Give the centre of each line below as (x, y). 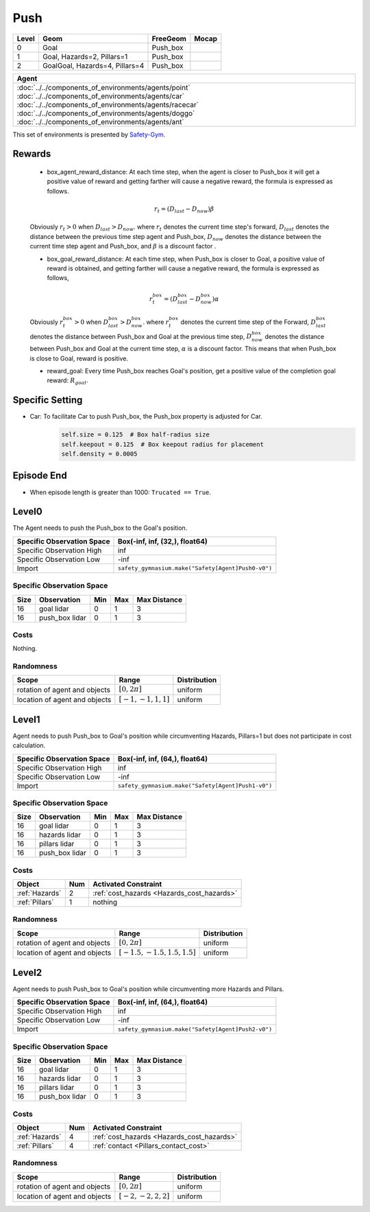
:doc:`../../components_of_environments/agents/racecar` (108, 104)
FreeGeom (169, 38)
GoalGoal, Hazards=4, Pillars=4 (93, 65)
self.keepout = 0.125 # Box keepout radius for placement (162, 444)
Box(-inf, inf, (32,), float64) (163, 541)
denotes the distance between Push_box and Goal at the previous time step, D (141, 336)
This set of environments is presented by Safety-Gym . (89, 135)
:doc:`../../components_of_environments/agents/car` (101, 96)
